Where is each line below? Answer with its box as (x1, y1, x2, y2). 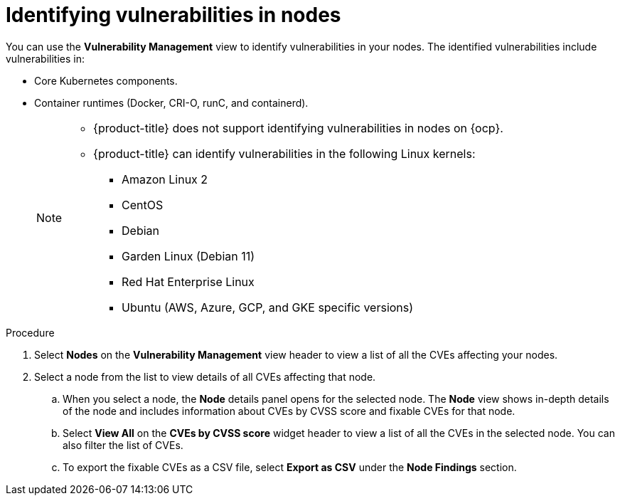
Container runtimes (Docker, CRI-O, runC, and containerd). (34, 96, 309, 109)
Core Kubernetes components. (34, 74, 178, 87)
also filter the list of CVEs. (63, 438, 183, 451)
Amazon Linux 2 (122, 172, 208, 186)
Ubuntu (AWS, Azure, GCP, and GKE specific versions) (122, 300, 414, 315)
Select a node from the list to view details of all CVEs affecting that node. (34, 370, 376, 383)
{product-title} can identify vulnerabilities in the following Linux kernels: (93, 146, 476, 161)
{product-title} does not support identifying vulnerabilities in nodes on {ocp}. (93, 120, 503, 135)
